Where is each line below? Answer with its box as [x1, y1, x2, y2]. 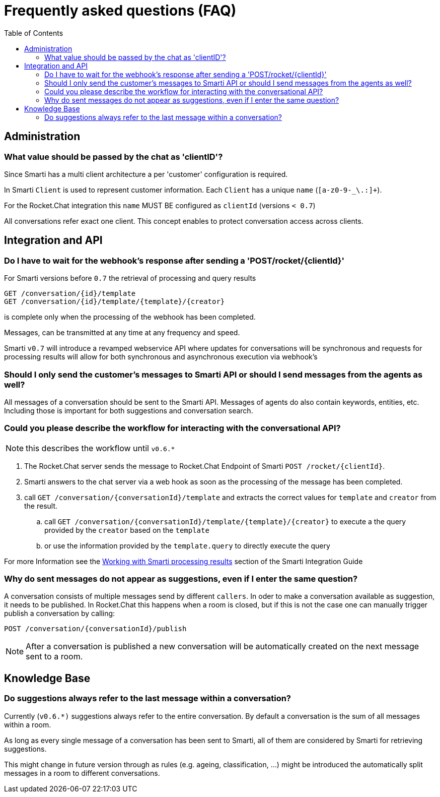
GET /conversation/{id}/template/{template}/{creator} [4, 297, 225, 306]
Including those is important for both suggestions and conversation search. [4, 406, 253, 415]
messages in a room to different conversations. [4, 768, 160, 777]
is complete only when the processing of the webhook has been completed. [4, 313, 256, 322]
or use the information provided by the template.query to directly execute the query [44, 541, 330, 550]
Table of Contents [4, 28, 63, 37]
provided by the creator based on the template [44, 525, 209, 534]
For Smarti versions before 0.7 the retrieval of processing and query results [4, 274, 256, 283]
